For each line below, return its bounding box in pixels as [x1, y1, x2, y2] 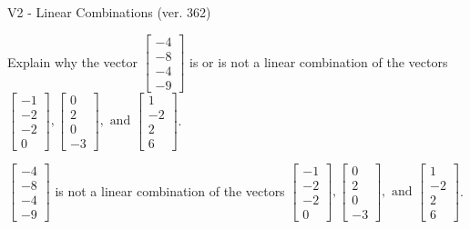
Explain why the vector [7, 52, 138, 71]
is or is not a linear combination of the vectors [189, 52, 448, 71]
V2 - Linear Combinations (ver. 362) [7, 3, 211, 21]
